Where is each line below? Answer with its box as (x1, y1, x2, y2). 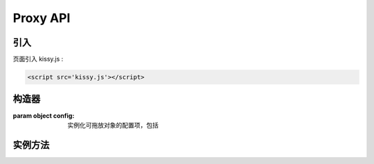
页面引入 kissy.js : (12, 55, 64, 63)
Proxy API (12, 10, 71, 25)
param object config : (12, 111, 75, 120)
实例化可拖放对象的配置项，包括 (67, 121, 159, 129)
